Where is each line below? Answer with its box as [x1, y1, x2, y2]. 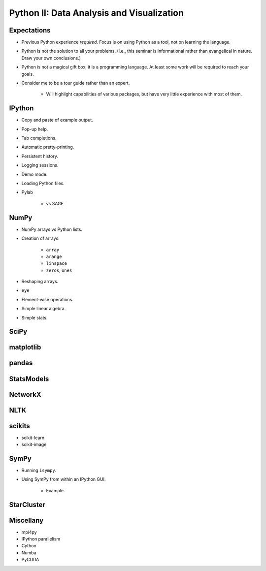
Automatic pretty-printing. [21, 144, 74, 150]
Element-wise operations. [21, 296, 74, 302]
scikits [9, 421, 30, 430]
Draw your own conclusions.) [21, 55, 81, 61]
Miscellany [9, 516, 44, 524]
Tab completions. [21, 135, 57, 141]
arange [46, 254, 62, 259]
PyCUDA [21, 557, 39, 563]
